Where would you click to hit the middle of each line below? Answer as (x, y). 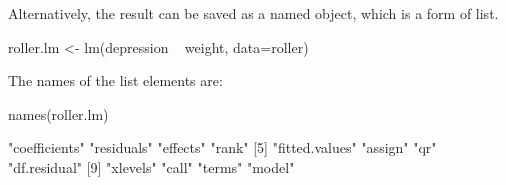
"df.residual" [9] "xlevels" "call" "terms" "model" (151, 166)
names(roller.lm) (58, 113)
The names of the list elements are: (115, 80)
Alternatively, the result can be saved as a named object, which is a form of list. (253, 13)
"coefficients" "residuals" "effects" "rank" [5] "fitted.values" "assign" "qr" (222, 147)
